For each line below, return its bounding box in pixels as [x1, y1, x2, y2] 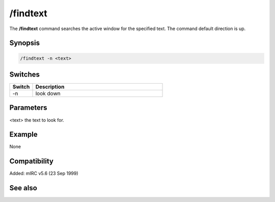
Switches [9, 70, 40, 79]
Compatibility [9, 157, 53, 166]
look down [35, 90, 61, 97]
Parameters [9, 104, 47, 112]
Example [9, 130, 38, 139]
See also [9, 184, 38, 192]
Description [35, 83, 65, 90]
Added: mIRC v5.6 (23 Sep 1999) [9, 170, 78, 176]
